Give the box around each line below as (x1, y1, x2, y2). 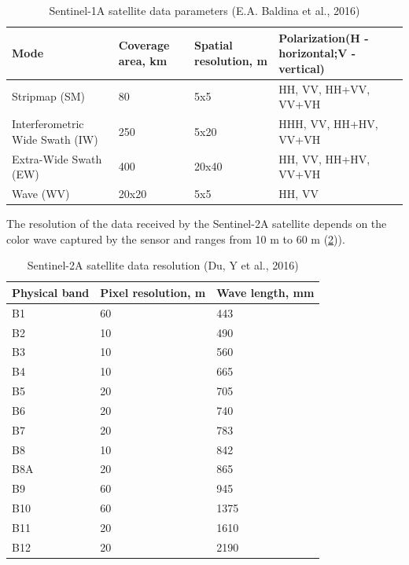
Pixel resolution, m (100, 284, 206, 300)
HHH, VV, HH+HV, (278, 116, 378, 132)
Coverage (118, 37, 170, 53)
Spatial (194, 37, 233, 53)
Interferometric (12, 116, 84, 132)
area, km (118, 52, 168, 68)
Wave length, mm (216, 284, 315, 300)
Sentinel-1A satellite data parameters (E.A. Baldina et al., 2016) (49, 2, 360, 18)
